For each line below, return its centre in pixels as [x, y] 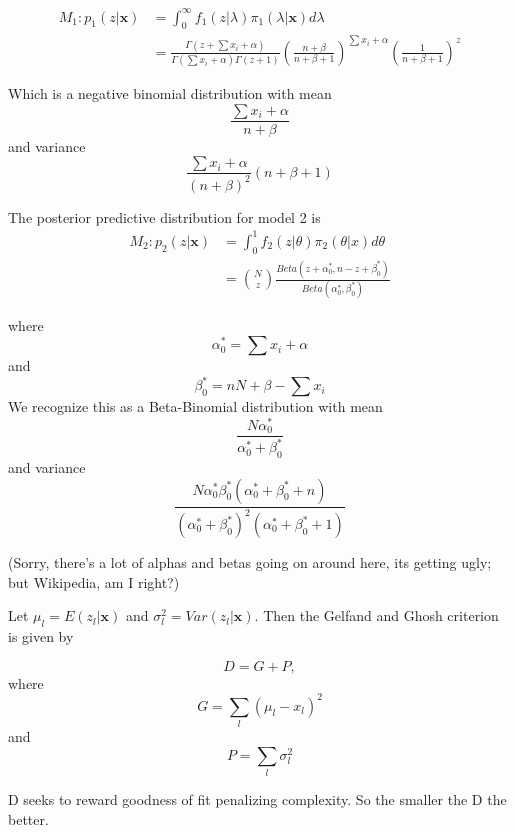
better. [28, 818]
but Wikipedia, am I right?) [94, 581]
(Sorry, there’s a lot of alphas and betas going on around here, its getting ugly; [250, 562]
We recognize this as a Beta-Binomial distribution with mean [195, 406]
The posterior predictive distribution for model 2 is [164, 216]
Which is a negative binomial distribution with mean [170, 93]
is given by [41, 636]
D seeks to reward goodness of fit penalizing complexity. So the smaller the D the [257, 798]
